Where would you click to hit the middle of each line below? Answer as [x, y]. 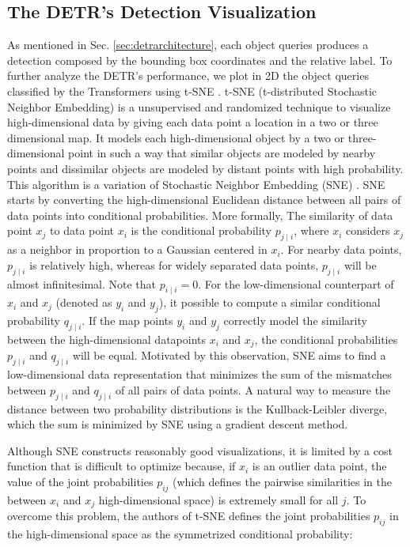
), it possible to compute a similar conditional [270, 302]
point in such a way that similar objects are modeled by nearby [222, 153]
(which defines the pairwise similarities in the [282, 481]
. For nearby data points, [341, 249]
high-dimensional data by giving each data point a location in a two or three [193, 122]
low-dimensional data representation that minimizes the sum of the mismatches [199, 374]
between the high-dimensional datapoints [107, 339]
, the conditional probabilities [326, 339]
